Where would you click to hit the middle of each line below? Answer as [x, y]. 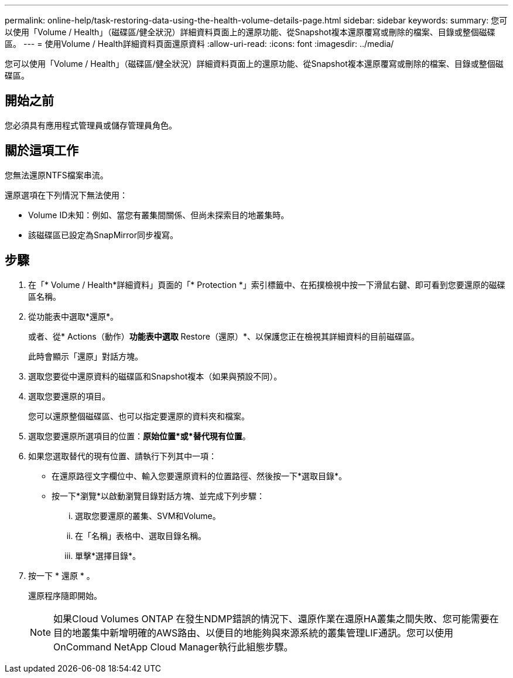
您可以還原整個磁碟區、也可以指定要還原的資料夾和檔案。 [139, 416]
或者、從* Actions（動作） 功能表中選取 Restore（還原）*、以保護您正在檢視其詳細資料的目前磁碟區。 [224, 336]
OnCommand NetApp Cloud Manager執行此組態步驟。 [173, 647]
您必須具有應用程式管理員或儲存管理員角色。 [91, 125]
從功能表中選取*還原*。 [73, 316]
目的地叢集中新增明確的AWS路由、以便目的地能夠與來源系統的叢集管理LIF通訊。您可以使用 [254, 633]
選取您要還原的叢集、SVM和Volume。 [148, 516]
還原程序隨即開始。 [65, 595]
